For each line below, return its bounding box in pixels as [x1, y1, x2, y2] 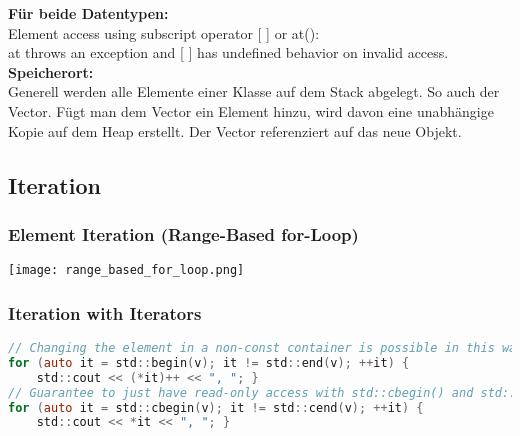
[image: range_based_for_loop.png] [8, 263, 245, 278]
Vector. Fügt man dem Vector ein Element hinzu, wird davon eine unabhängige [8, 100, 494, 121]
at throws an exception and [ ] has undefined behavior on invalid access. [8, 42, 449, 63]
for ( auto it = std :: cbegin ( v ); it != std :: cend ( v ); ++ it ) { [8, 400, 424, 415]
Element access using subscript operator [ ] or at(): [8, 22, 320, 43]
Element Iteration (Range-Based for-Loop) [8, 221, 359, 246]
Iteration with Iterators [8, 300, 202, 325]
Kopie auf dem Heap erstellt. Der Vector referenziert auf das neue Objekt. [8, 120, 462, 141]
